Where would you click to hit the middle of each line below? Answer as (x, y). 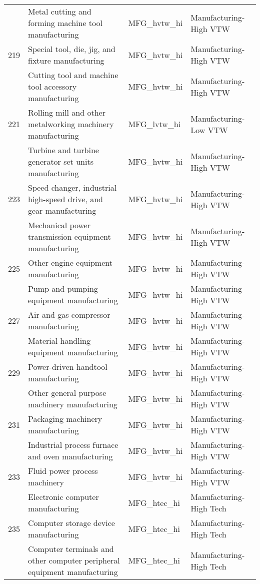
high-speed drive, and (65, 199)
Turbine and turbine (63, 150)
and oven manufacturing (70, 456)
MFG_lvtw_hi (154, 124)
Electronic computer (63, 497)
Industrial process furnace (73, 445)
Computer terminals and (71, 549)
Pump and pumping (63, 288)
